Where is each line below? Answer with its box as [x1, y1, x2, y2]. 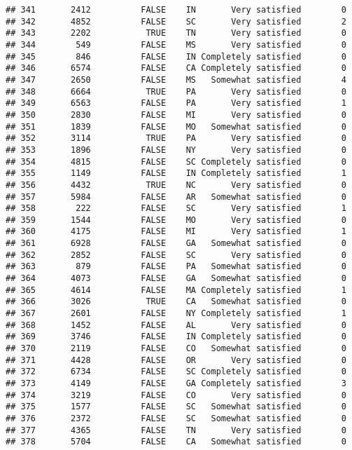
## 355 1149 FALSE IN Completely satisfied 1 [6, 168, 346, 179]
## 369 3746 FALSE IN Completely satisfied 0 [6, 332, 346, 342]
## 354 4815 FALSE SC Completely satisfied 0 [6, 156, 346, 167]
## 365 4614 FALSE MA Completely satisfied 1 [6, 285, 346, 295]
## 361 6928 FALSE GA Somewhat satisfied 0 [6, 238, 346, 249]
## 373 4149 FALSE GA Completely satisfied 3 [6, 379, 346, 388]
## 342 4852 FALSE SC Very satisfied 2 [6, 16, 346, 27]
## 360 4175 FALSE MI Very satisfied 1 [6, 226, 346, 237]
